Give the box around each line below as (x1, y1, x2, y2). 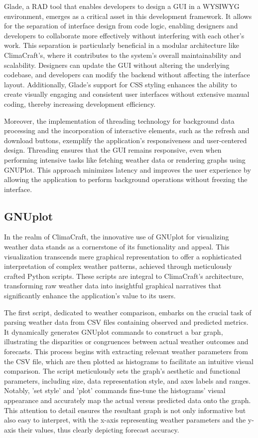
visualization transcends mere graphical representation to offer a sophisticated (4, 251, 242, 261)
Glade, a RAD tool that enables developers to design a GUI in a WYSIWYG (4, 1, 240, 11)
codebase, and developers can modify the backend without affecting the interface (4, 69, 250, 80)
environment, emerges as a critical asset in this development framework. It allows (4, 10, 252, 21)
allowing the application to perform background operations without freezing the (4, 174, 248, 185)
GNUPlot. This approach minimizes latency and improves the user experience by (4, 164, 251, 175)
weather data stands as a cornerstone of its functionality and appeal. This (4, 241, 230, 252)
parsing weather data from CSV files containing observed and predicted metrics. (4, 317, 249, 327)
